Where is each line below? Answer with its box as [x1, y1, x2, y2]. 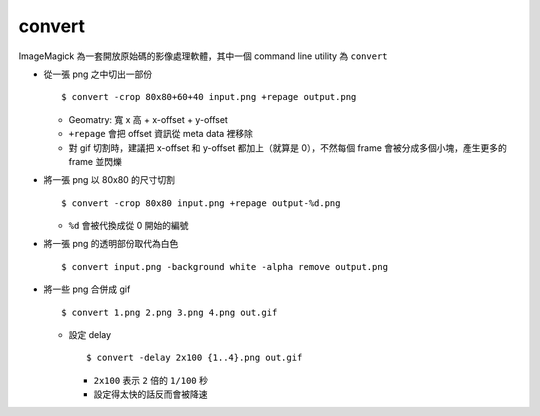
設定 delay [68, 329, 112, 341]
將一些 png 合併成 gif [43, 283, 131, 295]
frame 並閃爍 [68, 155, 122, 167]
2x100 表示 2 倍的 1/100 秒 [93, 374, 209, 386]
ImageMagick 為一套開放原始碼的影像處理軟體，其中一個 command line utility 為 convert [18, 50, 389, 62]
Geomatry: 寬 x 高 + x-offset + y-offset [68, 113, 229, 125]
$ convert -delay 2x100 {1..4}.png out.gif [86, 352, 303, 364]
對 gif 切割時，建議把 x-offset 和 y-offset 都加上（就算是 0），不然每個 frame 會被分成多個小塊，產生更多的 [68, 141, 507, 154]
